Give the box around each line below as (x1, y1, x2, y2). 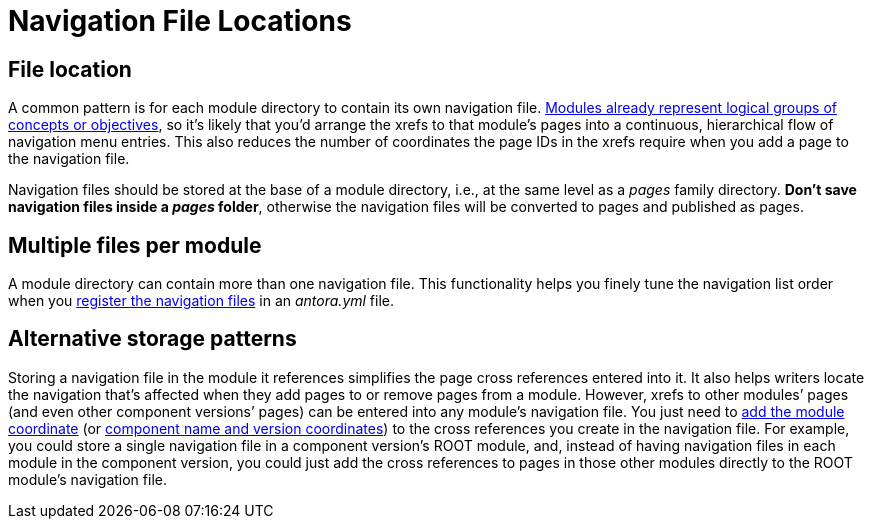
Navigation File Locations (8, 4, 352, 38)
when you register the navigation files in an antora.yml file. (8, 292, 395, 310)
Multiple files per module (8, 232, 262, 258)
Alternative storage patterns (8, 326, 297, 352)
